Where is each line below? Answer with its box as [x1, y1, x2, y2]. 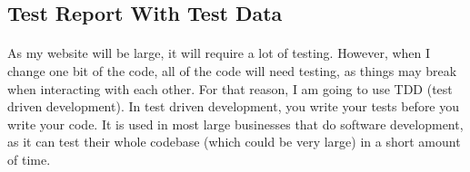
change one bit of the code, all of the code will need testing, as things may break [7, 61, 457, 80]
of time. [7, 149, 51, 168]
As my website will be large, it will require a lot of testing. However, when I [7, 43, 431, 62]
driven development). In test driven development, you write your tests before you [7, 97, 460, 116]
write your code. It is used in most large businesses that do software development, [7, 114, 464, 133]
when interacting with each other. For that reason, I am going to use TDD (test [7, 79, 453, 98]
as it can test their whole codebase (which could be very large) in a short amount [7, 132, 461, 151]
